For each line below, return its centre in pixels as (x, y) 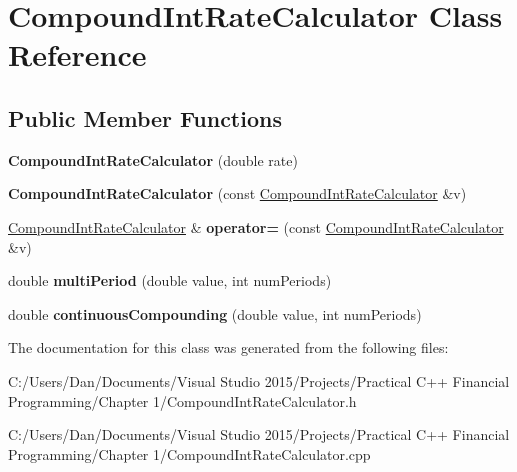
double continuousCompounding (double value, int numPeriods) (215, 313)
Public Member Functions (145, 117)
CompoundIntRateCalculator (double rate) (153, 159)
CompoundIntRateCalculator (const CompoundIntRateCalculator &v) (237, 193)
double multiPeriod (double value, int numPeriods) (170, 280)
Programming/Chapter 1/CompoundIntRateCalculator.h (182, 400)
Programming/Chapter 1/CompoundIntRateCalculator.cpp (189, 453)
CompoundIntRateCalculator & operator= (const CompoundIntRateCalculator (256, 226)
